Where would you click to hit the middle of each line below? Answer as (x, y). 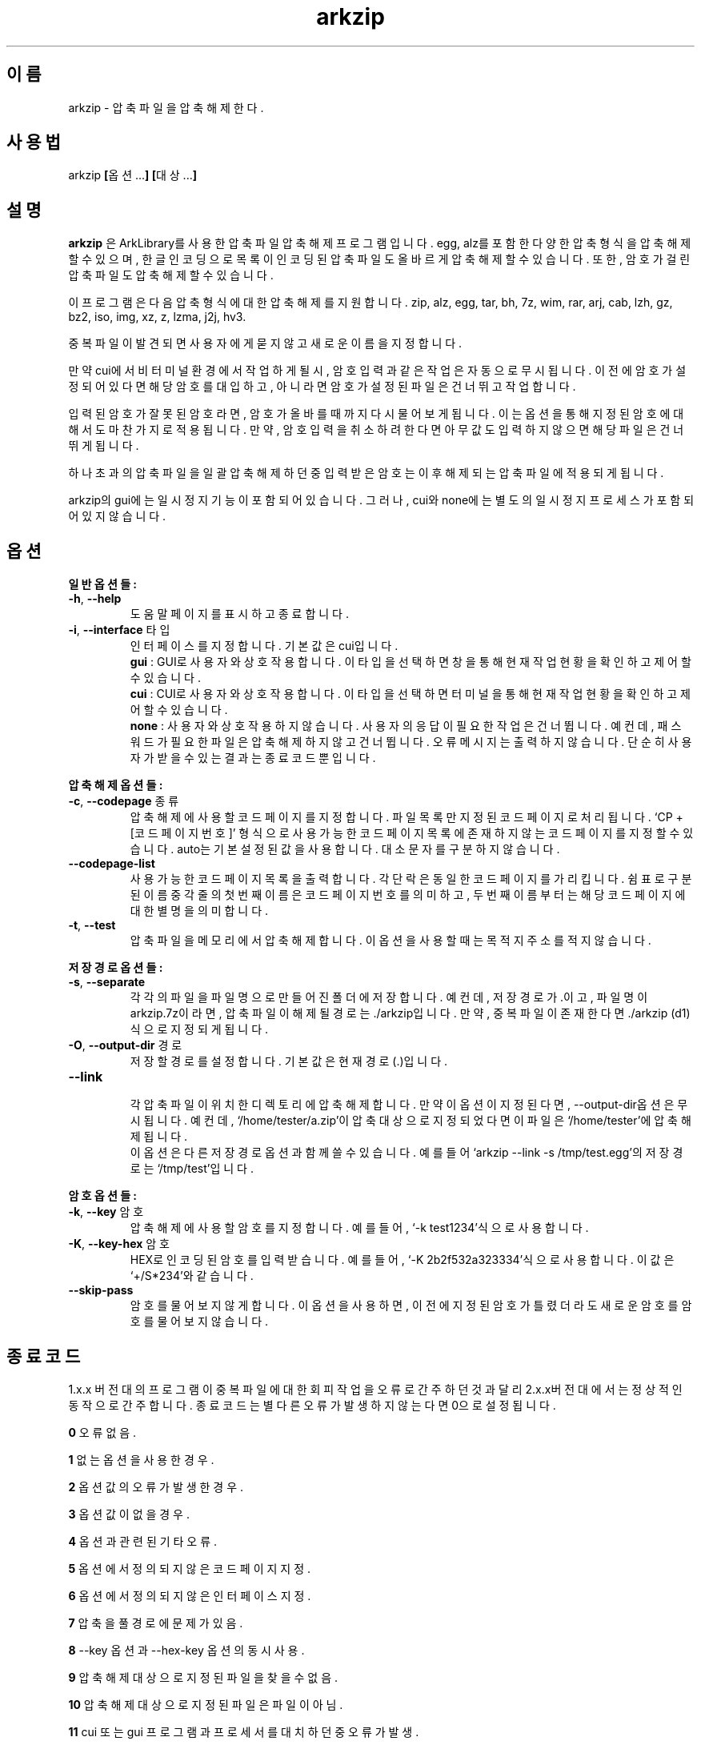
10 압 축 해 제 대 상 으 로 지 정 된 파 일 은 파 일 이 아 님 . (206, 1704)
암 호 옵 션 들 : (103, 1196)
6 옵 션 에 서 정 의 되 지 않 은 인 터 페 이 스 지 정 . (190, 1595)
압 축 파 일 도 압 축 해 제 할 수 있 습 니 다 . (171, 275)
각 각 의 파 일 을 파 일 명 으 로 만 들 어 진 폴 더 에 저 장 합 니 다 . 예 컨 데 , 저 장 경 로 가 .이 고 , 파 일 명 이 (389, 997)
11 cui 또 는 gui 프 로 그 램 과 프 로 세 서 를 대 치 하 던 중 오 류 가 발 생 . (244, 1731)
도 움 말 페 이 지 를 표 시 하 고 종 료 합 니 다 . (239, 614)
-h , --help (95, 599)
